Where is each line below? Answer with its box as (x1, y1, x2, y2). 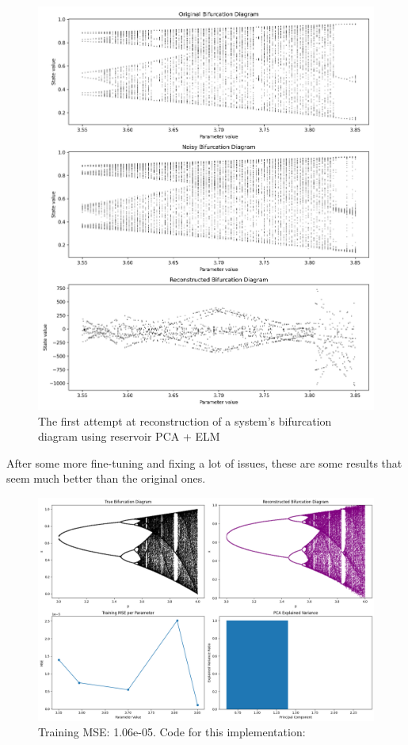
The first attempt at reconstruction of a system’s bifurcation (38, 412, 332, 429)
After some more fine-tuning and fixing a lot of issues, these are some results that (6, 454, 402, 471)
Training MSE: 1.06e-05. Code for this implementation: (38, 724, 306, 740)
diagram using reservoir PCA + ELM (38, 428, 220, 445)
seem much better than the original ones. (6, 470, 206, 487)
